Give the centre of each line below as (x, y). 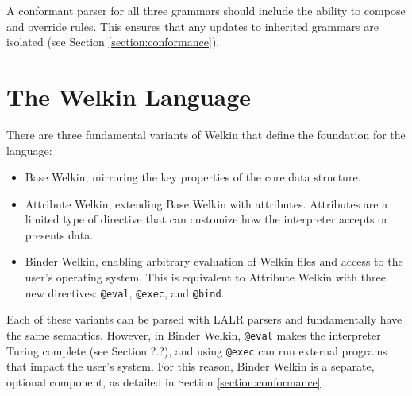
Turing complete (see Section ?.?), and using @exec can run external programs (197, 350)
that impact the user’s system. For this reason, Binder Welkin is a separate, (191, 366)
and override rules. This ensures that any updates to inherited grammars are (193, 26)
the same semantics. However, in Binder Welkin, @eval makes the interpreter (194, 334)
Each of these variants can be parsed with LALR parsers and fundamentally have (204, 319)
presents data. (59, 234)
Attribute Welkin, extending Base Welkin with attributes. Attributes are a (206, 203)
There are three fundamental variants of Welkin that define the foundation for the (206, 134)
